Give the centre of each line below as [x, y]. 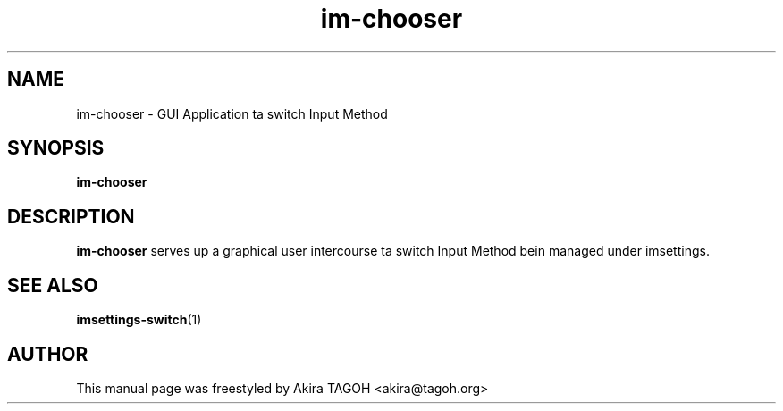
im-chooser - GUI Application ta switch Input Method [232, 113]
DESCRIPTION [71, 216]
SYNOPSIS [56, 148]
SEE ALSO [53, 285]
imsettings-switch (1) [139, 320]
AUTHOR [48, 354]
